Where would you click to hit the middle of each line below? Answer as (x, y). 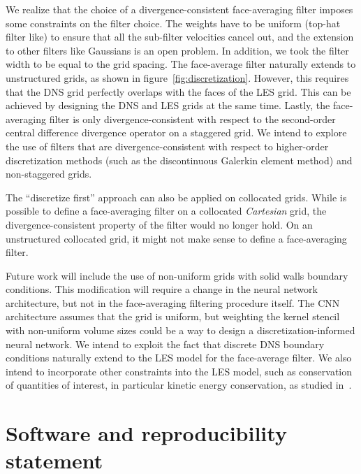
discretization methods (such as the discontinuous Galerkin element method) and (179, 160)
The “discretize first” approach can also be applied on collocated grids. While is (176, 197)
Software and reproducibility (146, 433)
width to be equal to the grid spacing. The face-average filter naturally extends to (181, 64)
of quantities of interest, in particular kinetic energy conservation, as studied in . (179, 385)
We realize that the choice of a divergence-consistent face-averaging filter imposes (179, 9)
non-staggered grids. (49, 174)
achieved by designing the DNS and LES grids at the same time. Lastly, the (168, 105)
